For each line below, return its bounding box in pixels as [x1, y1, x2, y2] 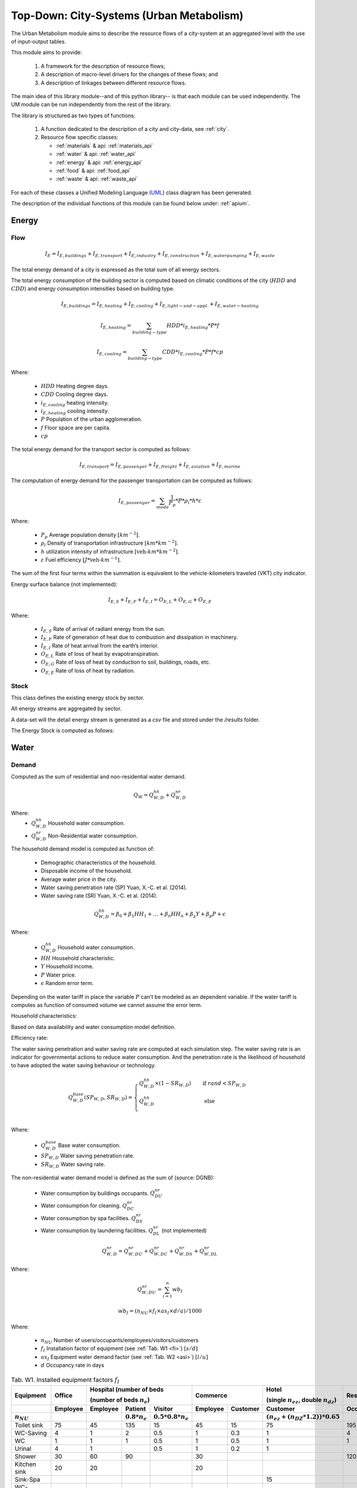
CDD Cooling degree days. [40, 390, 108, 398]
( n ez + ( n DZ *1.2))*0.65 [266, 1412, 340, 1422]
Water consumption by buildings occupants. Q [40, 1189, 155, 1196]
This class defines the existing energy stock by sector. [11, 694, 145, 701]
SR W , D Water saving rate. [40, 1161, 105, 1169]
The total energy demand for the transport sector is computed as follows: [11, 445, 191, 452]
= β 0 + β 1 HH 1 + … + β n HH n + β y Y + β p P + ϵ [110, 911, 226, 919]
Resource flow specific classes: [40, 134, 118, 141]
